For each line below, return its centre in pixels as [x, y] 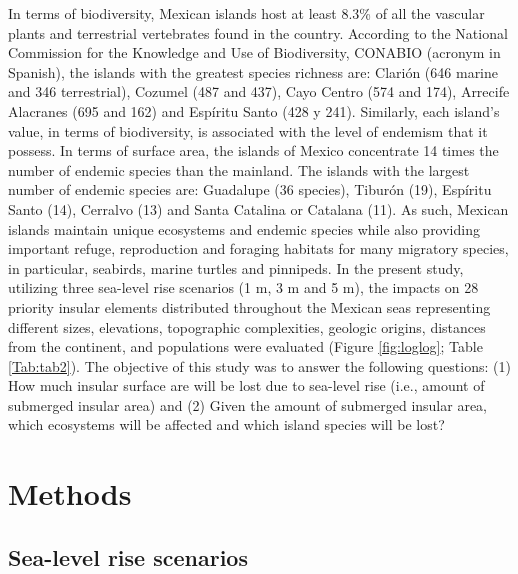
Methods [70, 493]
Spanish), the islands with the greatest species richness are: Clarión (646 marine [253, 71]
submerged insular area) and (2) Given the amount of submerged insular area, [247, 404]
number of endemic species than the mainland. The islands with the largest [239, 169]
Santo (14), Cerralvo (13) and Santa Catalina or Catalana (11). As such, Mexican [258, 208]
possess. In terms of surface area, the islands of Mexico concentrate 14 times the [253, 150]
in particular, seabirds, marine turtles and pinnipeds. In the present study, [236, 267]
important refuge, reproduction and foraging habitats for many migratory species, [258, 248]
